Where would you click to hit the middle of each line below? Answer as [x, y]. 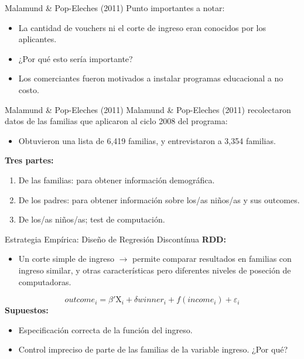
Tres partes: [29, 160]
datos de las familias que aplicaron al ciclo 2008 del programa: [116, 121]
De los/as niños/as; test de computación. [92, 219]
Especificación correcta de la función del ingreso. [105, 329]
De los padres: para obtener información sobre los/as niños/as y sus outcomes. [159, 199]
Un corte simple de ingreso [66, 259]
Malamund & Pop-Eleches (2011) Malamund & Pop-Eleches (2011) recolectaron [148, 109]
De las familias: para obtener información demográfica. [117, 179]
